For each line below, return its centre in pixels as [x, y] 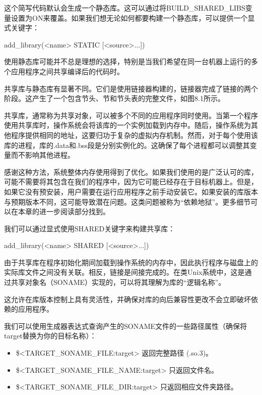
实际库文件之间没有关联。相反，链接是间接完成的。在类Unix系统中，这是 [124, 272]
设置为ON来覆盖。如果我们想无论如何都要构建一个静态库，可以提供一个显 [133, 17]
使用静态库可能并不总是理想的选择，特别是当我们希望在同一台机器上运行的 [127, 61]
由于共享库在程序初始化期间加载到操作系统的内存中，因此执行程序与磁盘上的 [131, 262]
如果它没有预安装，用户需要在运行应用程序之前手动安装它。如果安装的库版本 [131, 191]
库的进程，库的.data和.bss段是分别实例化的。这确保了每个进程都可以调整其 [127, 145]
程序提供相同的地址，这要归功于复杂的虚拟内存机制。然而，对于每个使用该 [134, 135]
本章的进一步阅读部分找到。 [64, 211]
